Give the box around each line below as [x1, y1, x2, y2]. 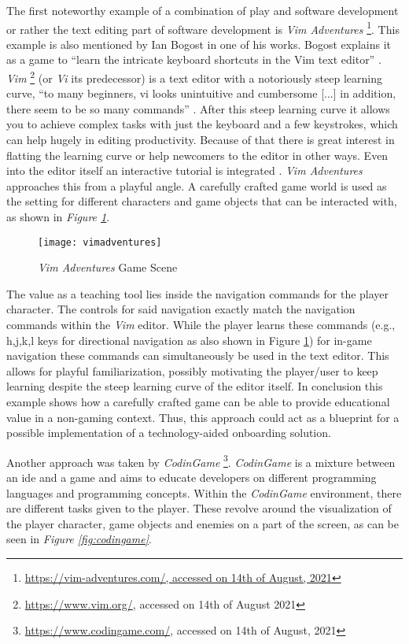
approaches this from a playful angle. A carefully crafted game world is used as [6, 177, 387, 194]
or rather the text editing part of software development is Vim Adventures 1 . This [6, 18, 400, 37]
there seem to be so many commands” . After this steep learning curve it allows [6, 100, 390, 117]
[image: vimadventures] [38, 236, 162, 248]
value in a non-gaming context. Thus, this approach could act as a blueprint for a [6, 409, 400, 425]
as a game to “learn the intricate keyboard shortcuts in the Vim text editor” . [6, 51, 381, 68]
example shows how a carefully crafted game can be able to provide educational [6, 394, 390, 410]
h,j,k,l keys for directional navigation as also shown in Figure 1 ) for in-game [6, 331, 372, 348]
